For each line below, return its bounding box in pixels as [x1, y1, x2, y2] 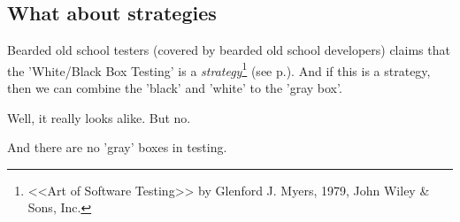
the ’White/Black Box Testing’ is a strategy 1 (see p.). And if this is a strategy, [7, 58, 431, 80]
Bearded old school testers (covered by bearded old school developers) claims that [7, 41, 450, 59]
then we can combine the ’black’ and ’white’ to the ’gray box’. [7, 79, 342, 97]
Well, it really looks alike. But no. [7, 108, 191, 126]
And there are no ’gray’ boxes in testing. [7, 138, 227, 157]
